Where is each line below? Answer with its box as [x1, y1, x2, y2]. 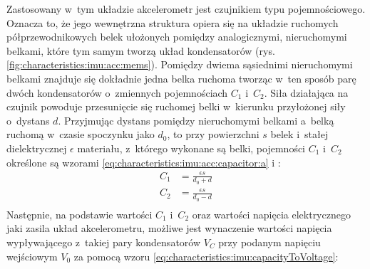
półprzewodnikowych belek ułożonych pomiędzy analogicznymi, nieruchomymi [6, 29, 347, 44]
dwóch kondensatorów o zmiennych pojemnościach [6, 85, 228, 100]
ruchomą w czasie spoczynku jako [6, 127, 155, 142]
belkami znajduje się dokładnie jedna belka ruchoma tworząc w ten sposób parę [6, 70, 356, 85]
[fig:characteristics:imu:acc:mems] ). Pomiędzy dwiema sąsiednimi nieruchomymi [6, 57, 353, 72]
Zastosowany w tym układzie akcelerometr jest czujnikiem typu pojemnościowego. [6, 1, 366, 16]
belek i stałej [270, 127, 329, 142]
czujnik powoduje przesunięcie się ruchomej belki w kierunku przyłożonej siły [6, 99, 346, 114]
